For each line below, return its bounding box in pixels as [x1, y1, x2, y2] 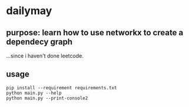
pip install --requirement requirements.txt [6, 85, 117, 91]
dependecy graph [6, 36, 72, 46]
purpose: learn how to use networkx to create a [6, 28, 184, 38]
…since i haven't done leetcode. [6, 52, 84, 59]
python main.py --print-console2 [6, 95, 88, 101]
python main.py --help [6, 90, 62, 96]
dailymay [6, 4, 52, 18]
